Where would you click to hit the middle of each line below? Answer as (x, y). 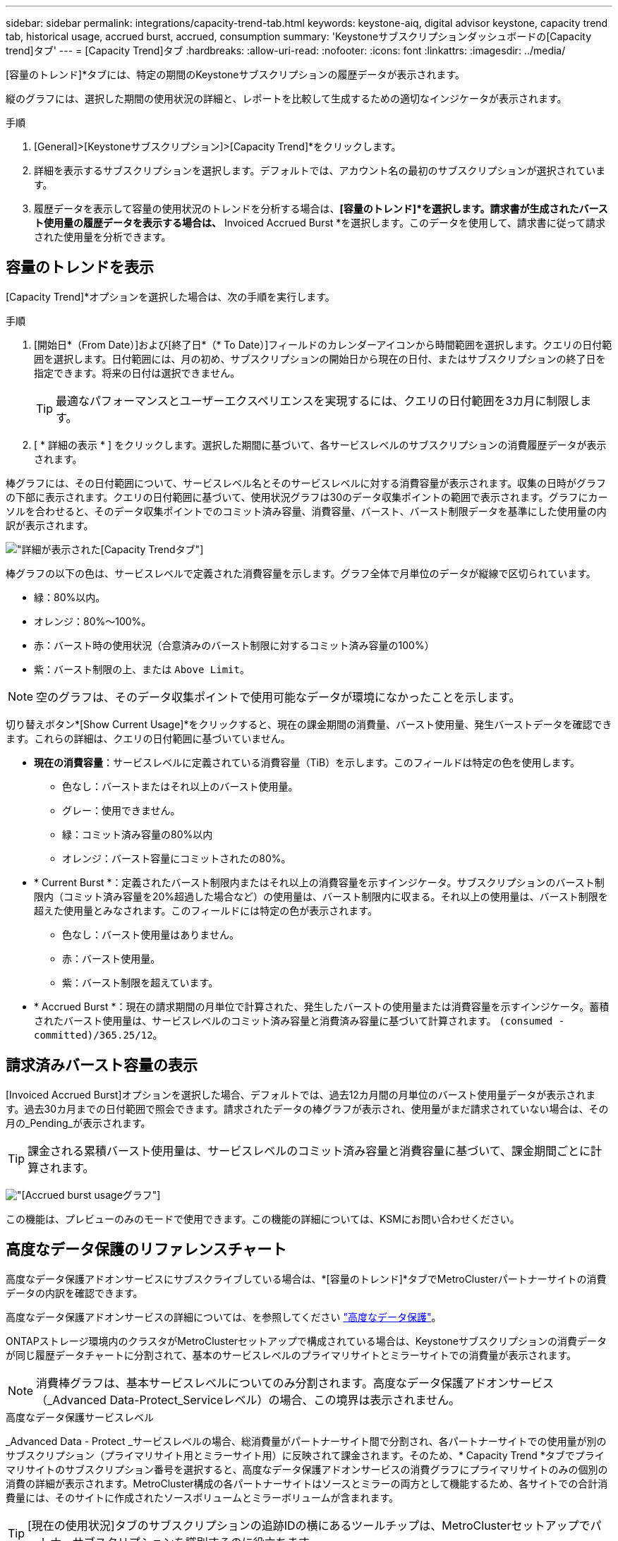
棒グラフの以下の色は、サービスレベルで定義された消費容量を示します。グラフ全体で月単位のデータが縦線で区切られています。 (301, 573)
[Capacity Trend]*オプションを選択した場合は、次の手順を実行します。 (170, 296)
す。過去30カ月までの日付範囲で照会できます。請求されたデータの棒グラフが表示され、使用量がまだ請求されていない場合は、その (307, 1108)
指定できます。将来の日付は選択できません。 (137, 373)
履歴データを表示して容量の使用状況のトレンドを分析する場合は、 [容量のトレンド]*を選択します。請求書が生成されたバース (321, 209)
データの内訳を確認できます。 (74, 1293)
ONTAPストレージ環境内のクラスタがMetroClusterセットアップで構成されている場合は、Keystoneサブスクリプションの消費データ (306, 1341)
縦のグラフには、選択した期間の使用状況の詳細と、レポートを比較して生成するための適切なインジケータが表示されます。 (286, 98)
